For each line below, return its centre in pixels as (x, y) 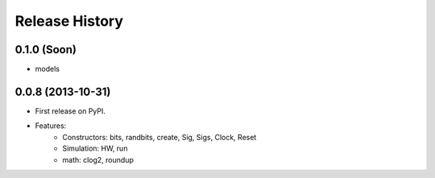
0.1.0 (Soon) (46, 50)
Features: (51, 126)
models (48, 69)
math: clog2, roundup (98, 159)
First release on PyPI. (70, 111)
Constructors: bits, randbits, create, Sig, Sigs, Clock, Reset (159, 137)
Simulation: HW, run (95, 148)
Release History (69, 21)
